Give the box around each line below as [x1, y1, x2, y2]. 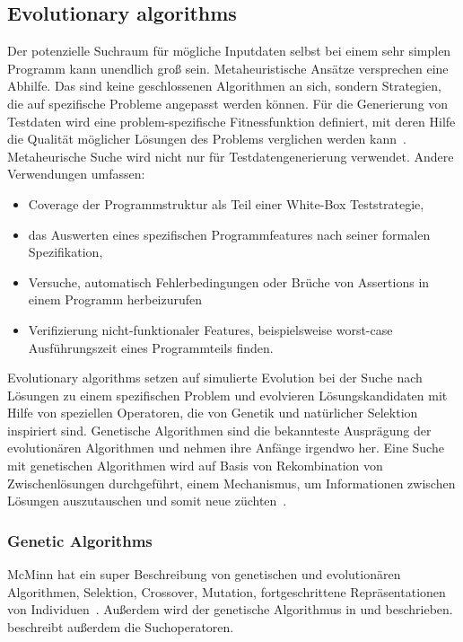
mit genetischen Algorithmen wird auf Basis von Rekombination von [7, 456, 383, 475]
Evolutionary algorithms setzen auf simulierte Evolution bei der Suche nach [7, 368, 423, 387]
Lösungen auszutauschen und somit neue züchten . [7, 491, 287, 510]
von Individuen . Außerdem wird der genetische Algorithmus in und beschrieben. [7, 600, 453, 619]
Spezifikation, [28, 242, 103, 261]
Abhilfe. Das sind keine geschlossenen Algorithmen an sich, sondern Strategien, [7, 76, 441, 95]
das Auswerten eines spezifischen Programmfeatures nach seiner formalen [28, 224, 431, 243]
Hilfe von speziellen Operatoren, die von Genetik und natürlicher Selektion [7, 403, 418, 422]
